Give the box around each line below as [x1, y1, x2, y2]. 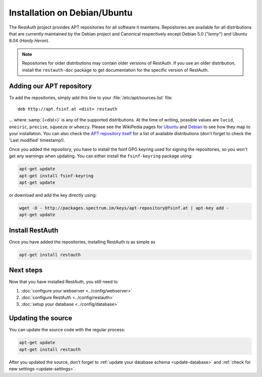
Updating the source [9, 314, 72, 323]
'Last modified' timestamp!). [9, 137, 65, 143]
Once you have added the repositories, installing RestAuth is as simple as [9, 239, 156, 245]
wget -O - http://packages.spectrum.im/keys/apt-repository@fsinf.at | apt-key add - [19, 205, 229, 211]
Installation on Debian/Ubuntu [9, 7, 133, 18]
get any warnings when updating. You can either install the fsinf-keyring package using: [9, 153, 193, 159]
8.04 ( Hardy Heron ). [9, 38, 49, 44]
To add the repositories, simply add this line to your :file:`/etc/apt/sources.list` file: [9, 95, 173, 101]
